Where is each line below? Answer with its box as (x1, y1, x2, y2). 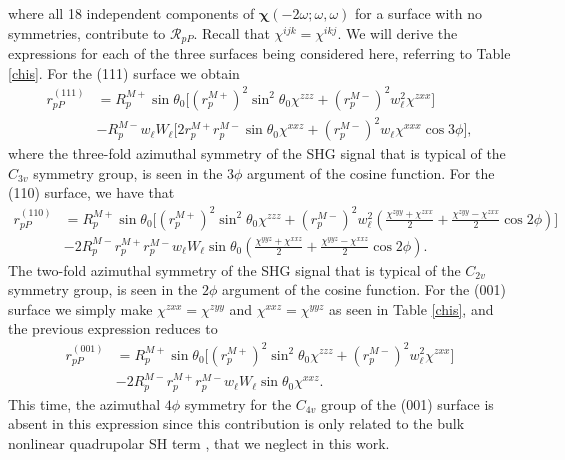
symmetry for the (184, 393, 292, 414)
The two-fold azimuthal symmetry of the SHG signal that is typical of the (8, 259, 461, 280)
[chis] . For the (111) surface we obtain (8, 62, 240, 83)
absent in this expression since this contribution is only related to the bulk (8, 413, 465, 434)
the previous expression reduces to (8, 318, 218, 339)
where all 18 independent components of (8, 3, 255, 23)
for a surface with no (355, 3, 482, 23)
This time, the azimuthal (8, 393, 161, 414)
